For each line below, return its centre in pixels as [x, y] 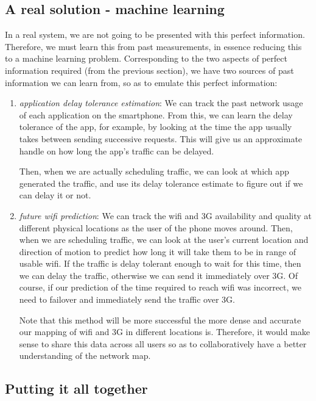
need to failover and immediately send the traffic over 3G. [127, 299]
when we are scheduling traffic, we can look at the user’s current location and [164, 240]
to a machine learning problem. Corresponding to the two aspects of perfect [146, 58]
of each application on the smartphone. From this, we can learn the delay [156, 114]
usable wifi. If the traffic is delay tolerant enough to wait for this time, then [160, 263]
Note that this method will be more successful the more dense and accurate [160, 320]
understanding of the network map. [85, 356]
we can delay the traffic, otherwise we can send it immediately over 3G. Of [159, 275]
